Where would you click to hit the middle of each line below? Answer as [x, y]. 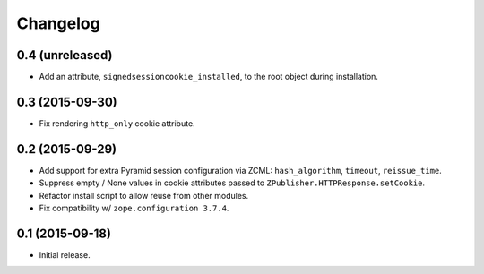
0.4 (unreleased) [65, 55]
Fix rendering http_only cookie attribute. [117, 123]
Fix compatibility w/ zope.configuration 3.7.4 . [134, 208]
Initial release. [65, 254]
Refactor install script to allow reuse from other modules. [144, 195]
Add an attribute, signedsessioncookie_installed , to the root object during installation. [208, 77]
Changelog [58, 23]
